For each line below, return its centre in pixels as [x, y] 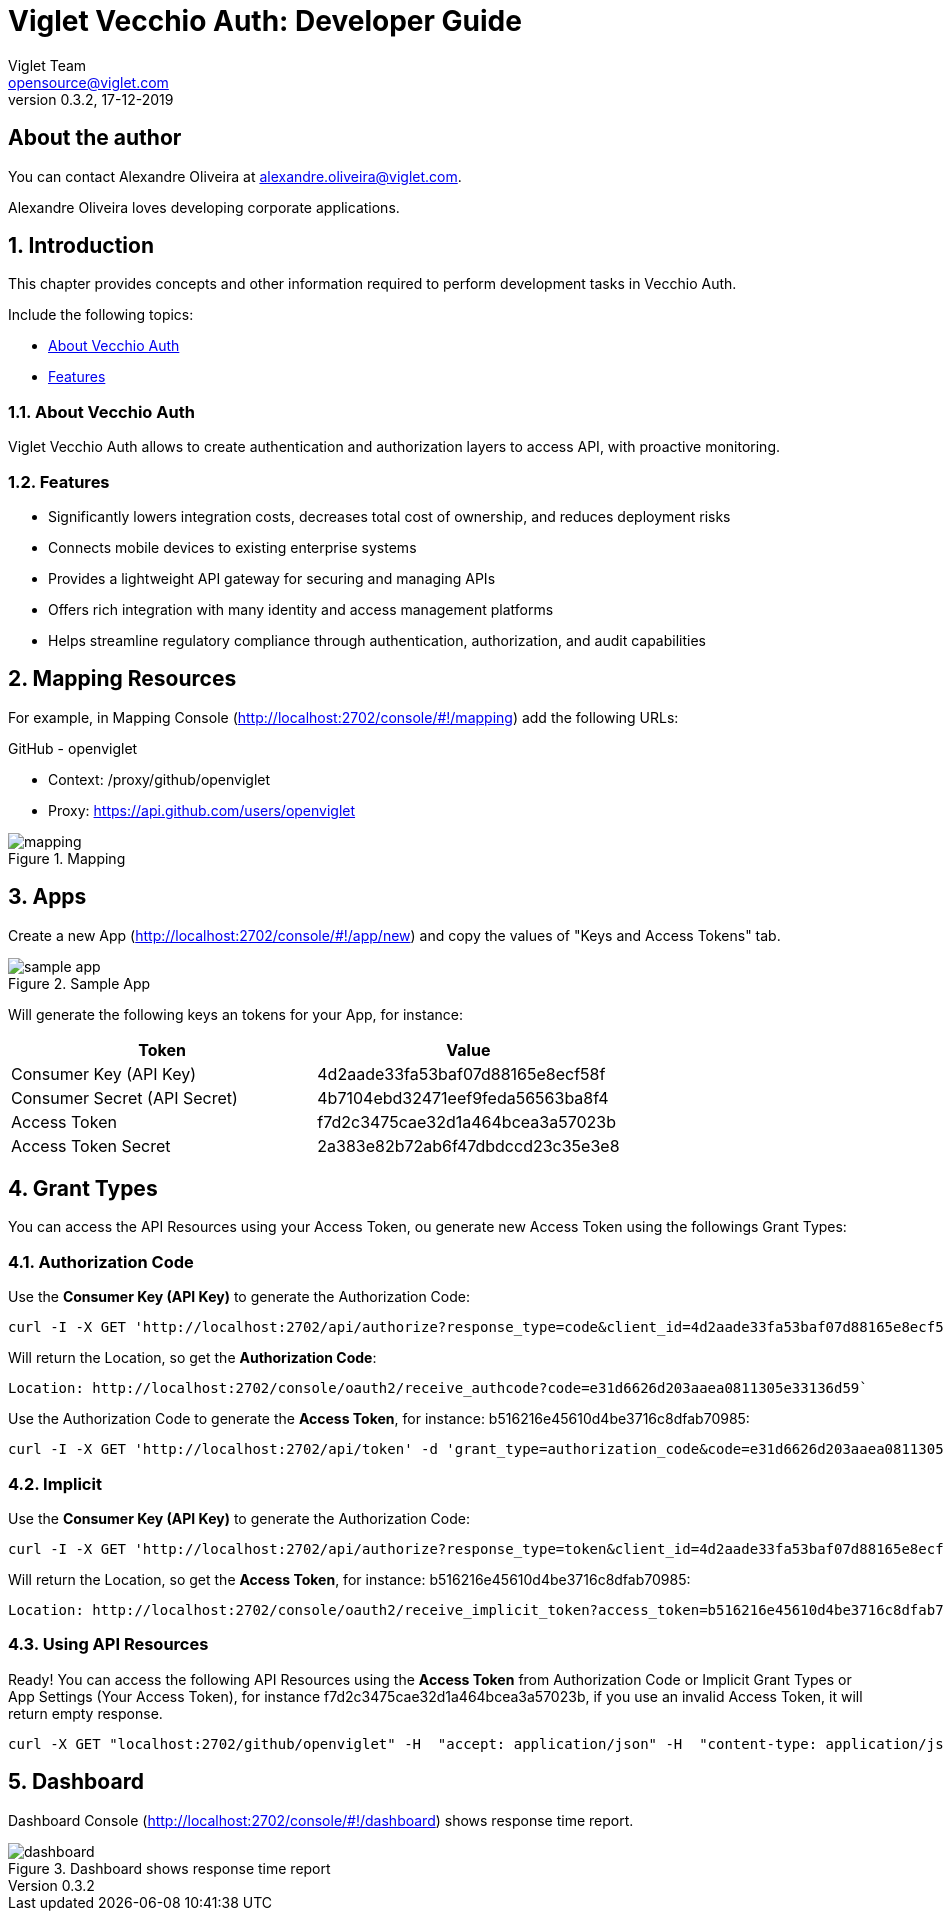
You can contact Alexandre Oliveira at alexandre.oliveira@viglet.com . [235, 176]
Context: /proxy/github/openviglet [159, 779]
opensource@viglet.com [88, 82]
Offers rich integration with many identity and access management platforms [301, 609]
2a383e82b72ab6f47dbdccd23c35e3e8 [468, 1145]
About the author [95, 138]
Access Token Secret [91, 1145]
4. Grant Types [83, 1189]
